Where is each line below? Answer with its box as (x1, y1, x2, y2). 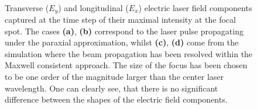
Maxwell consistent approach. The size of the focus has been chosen (5, 59, 248, 71)
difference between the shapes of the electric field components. (5, 93, 228, 106)
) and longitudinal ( (58, 1, 129, 13)
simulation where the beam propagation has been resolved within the (5, 47, 253, 59)
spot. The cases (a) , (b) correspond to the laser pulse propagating (5, 24, 244, 37)
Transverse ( (5, 1, 49, 13)
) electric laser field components (138, 1, 252, 13)
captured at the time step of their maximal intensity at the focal (5, 13, 236, 26)
